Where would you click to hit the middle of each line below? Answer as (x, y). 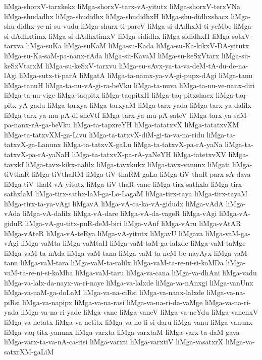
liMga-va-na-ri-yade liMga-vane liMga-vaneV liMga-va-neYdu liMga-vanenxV (140, 312)
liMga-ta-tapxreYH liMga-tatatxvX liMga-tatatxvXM (156, 125)
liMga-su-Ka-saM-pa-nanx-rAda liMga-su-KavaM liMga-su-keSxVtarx (112, 55)
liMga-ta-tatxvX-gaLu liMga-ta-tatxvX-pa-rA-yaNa (143, 144)
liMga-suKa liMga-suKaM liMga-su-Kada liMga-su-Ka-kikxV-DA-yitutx (138, 46)
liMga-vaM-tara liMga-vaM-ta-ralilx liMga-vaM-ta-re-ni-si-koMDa (122, 263)
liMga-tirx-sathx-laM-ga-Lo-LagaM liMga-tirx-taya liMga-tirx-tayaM (141, 194)
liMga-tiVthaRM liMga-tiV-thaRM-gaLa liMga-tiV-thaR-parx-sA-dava (141, 174)
